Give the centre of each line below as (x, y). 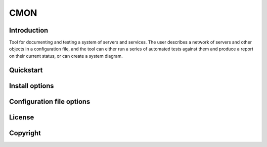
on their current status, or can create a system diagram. (66, 56)
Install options (32, 86)
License (22, 117)
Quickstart (26, 70)
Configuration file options (50, 101)
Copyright (25, 133)
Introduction (29, 30)
